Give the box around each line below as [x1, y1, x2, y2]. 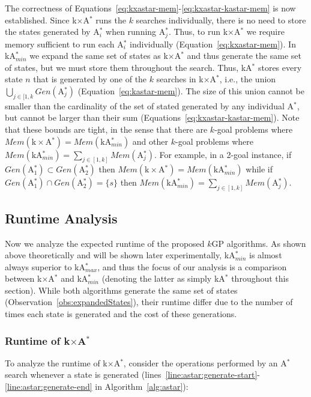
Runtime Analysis [5, 208, 118, 227]
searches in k [156, 73, 204, 85]
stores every [258, 61, 302, 73]
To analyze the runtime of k [5, 356, 107, 369]
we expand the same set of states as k [29, 49, 168, 62]
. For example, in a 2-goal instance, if [154, 148, 292, 160]
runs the [95, 13, 126, 26]
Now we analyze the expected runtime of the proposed [5, 237, 205, 249]
